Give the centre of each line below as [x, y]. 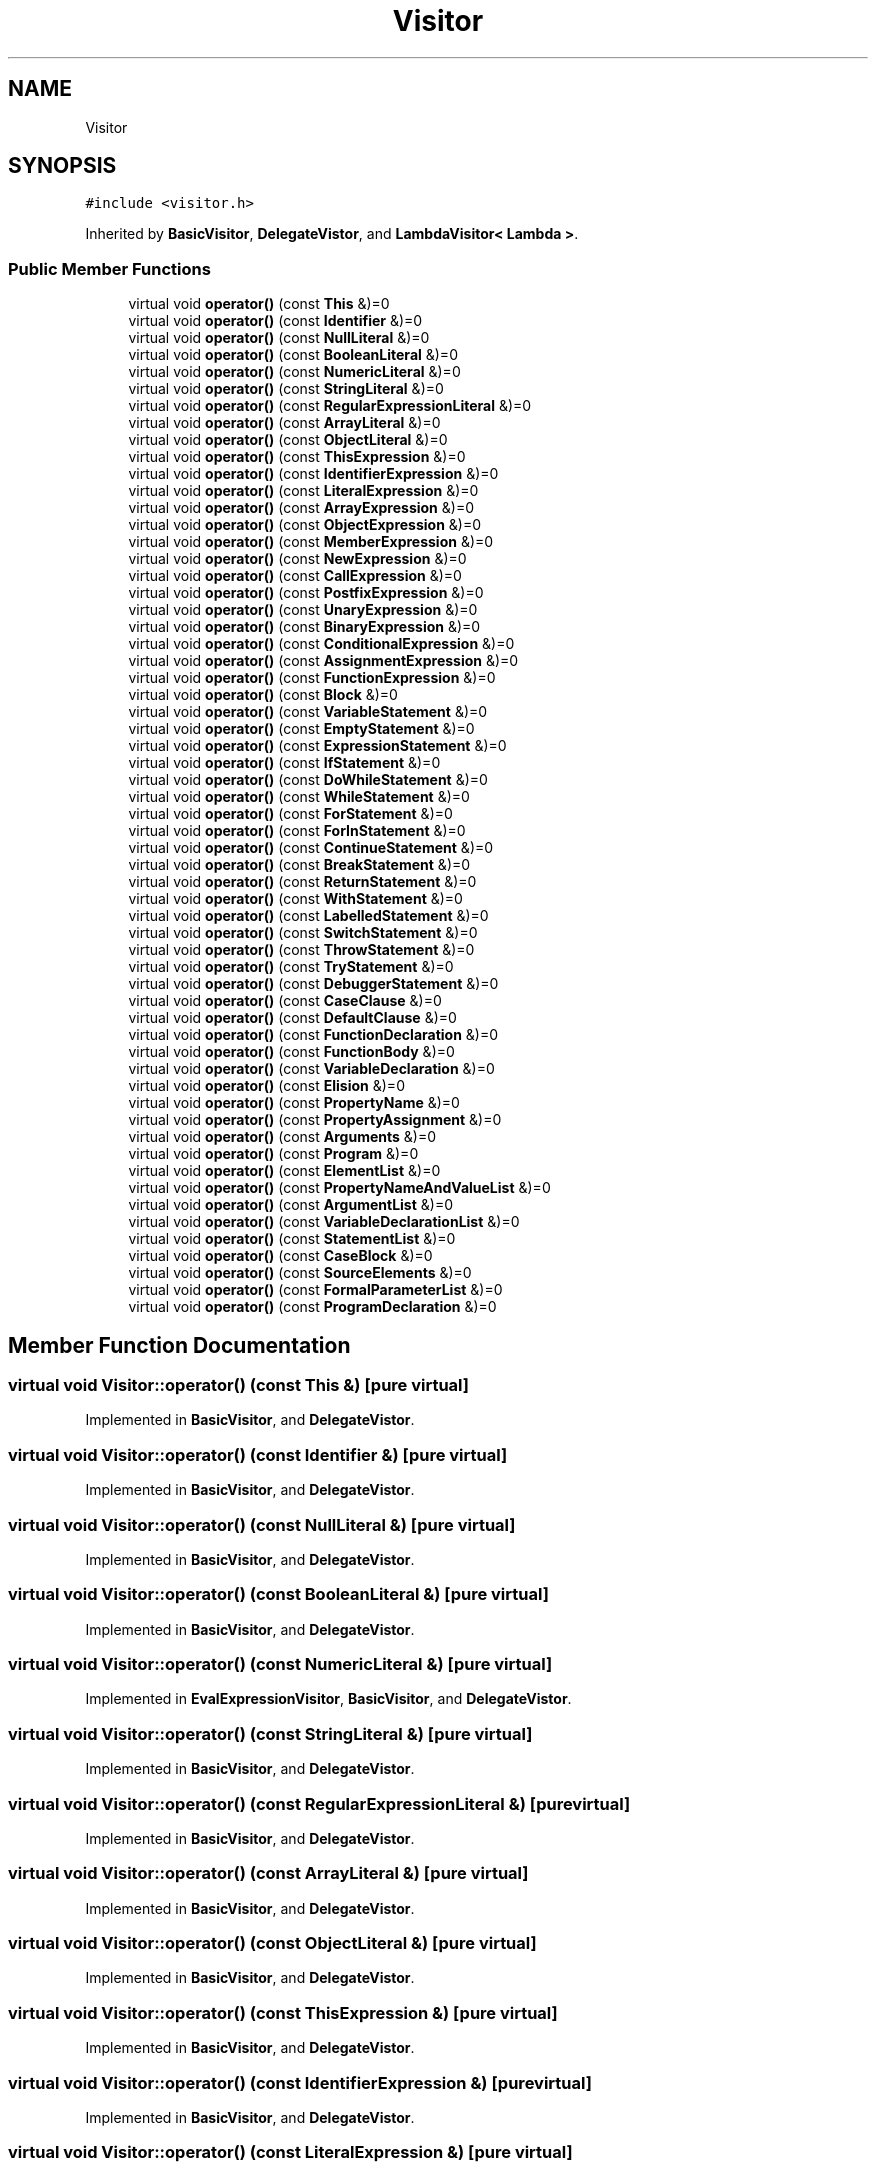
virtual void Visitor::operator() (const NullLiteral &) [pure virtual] [262, 1524]
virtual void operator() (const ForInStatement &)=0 [297, 831]
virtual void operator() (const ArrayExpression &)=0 [301, 508]
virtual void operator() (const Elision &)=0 [266, 1086]
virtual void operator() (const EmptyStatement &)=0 [301, 729]
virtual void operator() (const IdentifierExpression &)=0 [313, 474]
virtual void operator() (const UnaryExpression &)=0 [303, 610]
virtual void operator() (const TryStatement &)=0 [291, 967]
